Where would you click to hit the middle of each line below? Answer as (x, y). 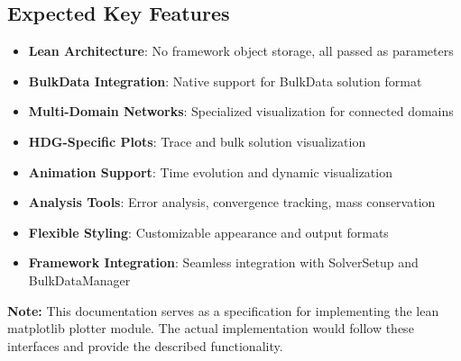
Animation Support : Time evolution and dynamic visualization (210, 171)
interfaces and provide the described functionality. (145, 345)
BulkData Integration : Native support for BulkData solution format (225, 81)
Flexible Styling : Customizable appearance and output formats (208, 232)
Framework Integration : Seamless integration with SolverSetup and (223, 262)
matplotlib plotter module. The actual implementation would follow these (211, 328)
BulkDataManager (79, 280)
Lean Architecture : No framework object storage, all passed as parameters (241, 51)
